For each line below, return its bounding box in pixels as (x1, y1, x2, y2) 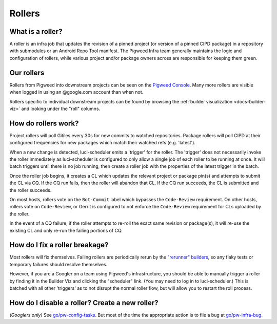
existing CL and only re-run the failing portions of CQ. (9, 227, 123, 233)
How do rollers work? (9, 119, 79, 127)
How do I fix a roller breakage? (9, 241, 109, 249)
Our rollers (9, 68, 45, 77)
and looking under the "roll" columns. (21, 105, 101, 112)
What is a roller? (9, 27, 63, 36)
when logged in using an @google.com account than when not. (9, 89, 144, 95)
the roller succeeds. (9, 187, 52, 193)
